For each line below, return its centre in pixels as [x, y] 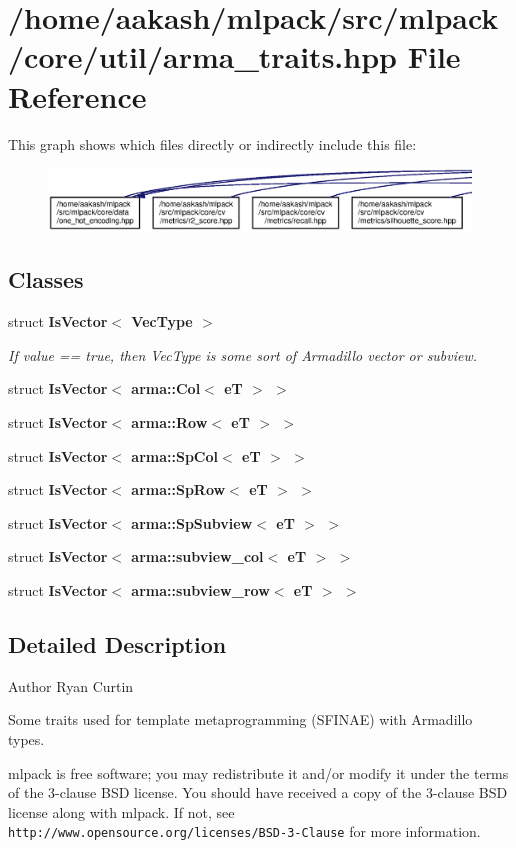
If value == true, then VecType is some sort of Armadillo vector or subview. [243, 354]
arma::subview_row [200, 589]
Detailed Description [117, 643]
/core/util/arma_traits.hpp [202, 56]
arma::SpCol [175, 455]
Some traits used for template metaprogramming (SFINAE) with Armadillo [240, 719]
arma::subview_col [197, 556]
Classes [46, 279]
